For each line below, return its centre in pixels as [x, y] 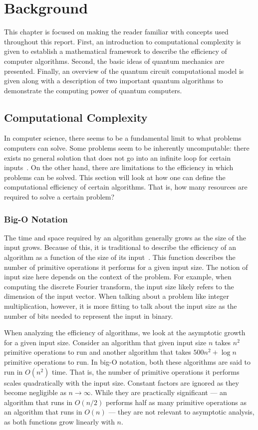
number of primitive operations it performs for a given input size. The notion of [126, 267]
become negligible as [35, 392]
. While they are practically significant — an [159, 392]
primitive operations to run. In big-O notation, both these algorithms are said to [128, 361]
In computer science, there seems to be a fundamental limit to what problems [123, 138]
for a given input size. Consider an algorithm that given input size [105, 342]
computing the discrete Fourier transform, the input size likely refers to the [119, 286]
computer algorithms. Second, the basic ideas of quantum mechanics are [114, 61]
